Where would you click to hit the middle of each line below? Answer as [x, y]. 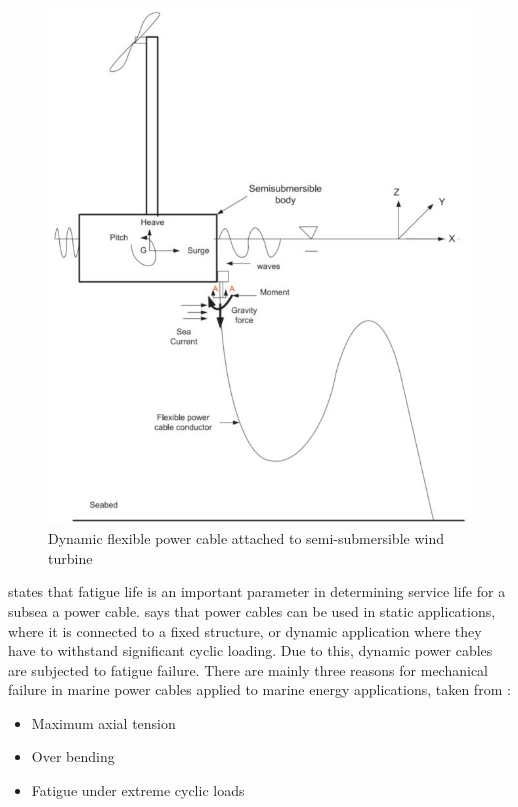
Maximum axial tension [103, 722]
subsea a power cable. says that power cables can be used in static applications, [252, 610]
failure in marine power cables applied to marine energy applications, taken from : [259, 689]
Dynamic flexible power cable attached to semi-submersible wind [246, 538]
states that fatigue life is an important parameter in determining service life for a [257, 591]
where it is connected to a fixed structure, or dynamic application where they [245, 630]
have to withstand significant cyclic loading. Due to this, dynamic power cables [250, 650]
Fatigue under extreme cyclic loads [138, 790]
